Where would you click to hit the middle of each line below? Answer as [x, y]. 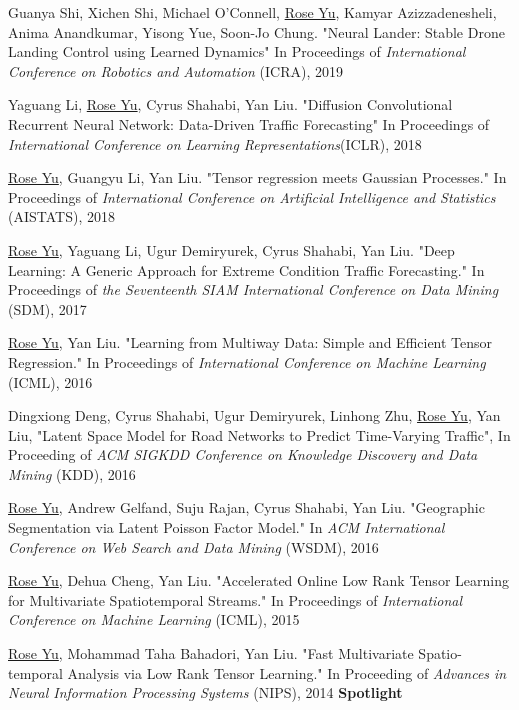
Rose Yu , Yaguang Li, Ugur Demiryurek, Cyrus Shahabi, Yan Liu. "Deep [231, 249]
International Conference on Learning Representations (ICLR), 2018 [215, 143]
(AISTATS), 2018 [61, 216]
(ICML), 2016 [50, 381]
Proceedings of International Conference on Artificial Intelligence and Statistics [252, 196]
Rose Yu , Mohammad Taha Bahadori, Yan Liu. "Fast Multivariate [211, 653]
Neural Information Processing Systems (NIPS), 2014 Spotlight [205, 692]
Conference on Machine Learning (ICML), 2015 [154, 619]
